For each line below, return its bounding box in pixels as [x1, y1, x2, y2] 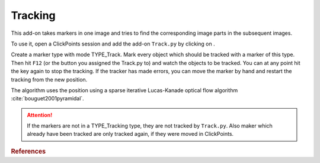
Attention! [27, 111, 53, 118]
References [11, 147, 46, 155]
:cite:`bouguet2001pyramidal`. [11, 95, 84, 102]
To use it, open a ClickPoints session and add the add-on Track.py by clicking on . [11, 40, 216, 47]
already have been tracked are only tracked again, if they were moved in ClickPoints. [27, 131, 234, 138]
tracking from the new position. [11, 76, 88, 83]
